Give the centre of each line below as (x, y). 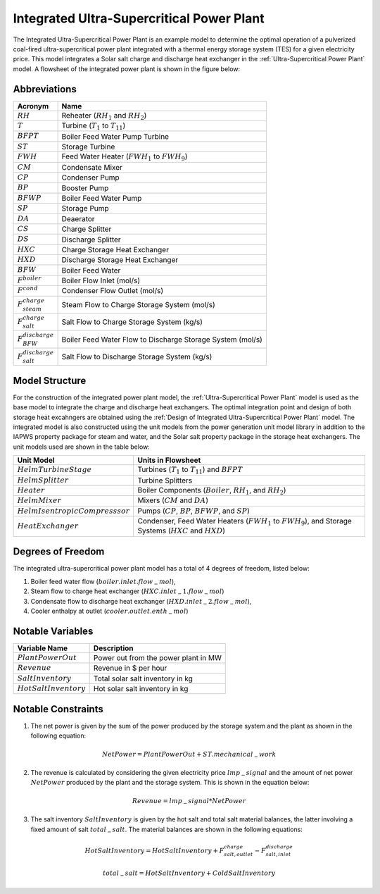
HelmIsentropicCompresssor (74, 511)
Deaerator (78, 218)
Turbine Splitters (165, 480)
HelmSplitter (43, 480)
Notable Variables (53, 631)
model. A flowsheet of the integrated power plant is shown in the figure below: (127, 69)
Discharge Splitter (91, 240)
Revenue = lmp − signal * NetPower (189, 802)
